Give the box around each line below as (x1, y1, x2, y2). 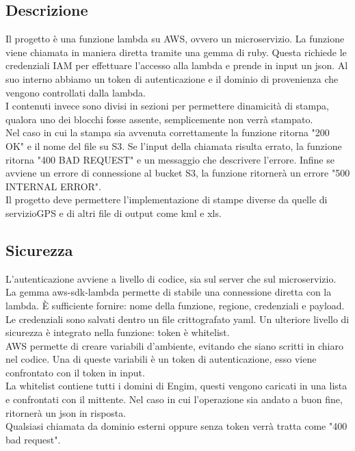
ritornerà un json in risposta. (5, 405, 127, 420)
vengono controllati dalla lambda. (5, 85, 146, 99)
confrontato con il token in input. (5, 365, 145, 379)
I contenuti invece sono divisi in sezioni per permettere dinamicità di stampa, (5, 99, 329, 113)
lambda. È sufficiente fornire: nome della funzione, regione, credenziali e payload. (5, 298, 345, 312)
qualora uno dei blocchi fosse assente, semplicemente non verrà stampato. (5, 112, 313, 126)
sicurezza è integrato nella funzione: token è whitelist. (5, 325, 230, 339)
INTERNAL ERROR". (5, 179, 101, 193)
